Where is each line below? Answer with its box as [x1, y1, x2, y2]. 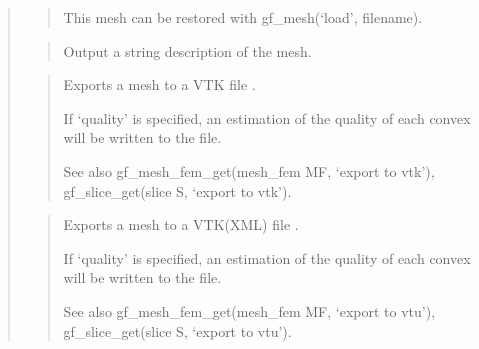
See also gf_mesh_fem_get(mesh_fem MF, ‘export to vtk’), [63, 160, 435, 181]
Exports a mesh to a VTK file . [63, 74, 256, 95]
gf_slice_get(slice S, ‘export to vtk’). [63, 180, 292, 201]
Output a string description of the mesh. [63, 40, 312, 61]
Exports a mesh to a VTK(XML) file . [63, 214, 299, 235]
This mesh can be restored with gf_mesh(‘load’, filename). [63, 7, 423, 27]
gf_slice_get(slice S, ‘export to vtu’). [63, 320, 292, 341]
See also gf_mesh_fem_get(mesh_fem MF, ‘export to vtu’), [63, 300, 436, 321]
